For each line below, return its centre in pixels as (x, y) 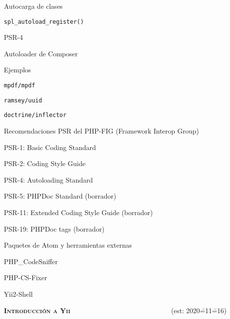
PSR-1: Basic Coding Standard (50, 147)
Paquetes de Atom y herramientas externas (68, 245)
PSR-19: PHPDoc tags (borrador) (54, 228)
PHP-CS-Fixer (25, 277)
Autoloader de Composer (41, 53)
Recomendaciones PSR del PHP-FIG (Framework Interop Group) (101, 131)
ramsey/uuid (23, 100)
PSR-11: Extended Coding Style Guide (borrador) (78, 212)
